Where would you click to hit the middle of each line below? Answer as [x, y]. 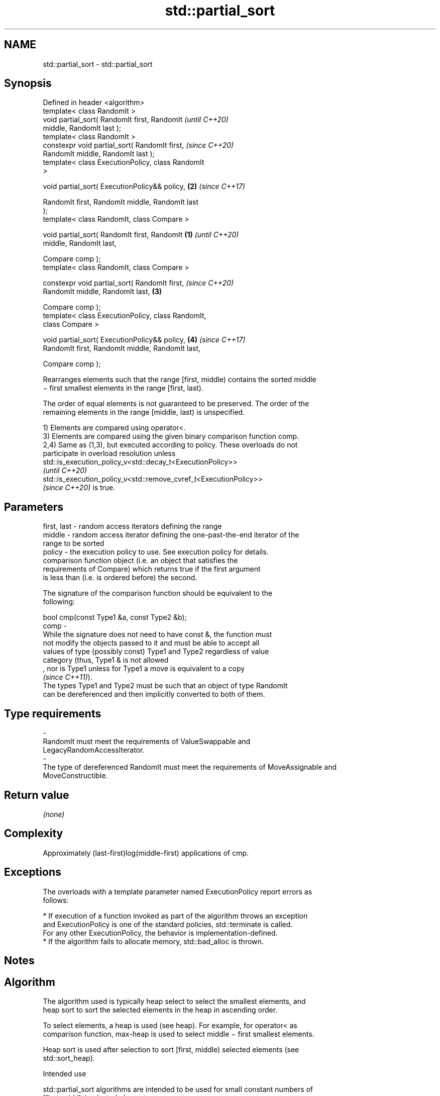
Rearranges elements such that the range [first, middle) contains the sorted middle [180, 380]
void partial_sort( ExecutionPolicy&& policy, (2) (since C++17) [144, 187]
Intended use [65, 1073]
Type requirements [53, 713]
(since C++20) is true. [79, 488]
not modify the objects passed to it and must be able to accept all [151, 643]
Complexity [34, 834]
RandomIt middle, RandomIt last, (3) [102, 292]
